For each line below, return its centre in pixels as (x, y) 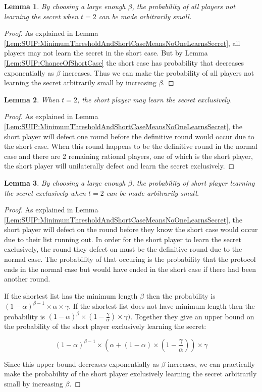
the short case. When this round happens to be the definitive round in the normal (131, 146)
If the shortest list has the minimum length (71, 295)
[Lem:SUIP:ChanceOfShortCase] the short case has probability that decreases (124, 62)
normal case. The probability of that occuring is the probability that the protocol (130, 259)
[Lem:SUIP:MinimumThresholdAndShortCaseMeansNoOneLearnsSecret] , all (122, 43)
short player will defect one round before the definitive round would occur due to (129, 136)
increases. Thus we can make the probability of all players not (159, 72)
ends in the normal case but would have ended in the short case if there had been (130, 269)
